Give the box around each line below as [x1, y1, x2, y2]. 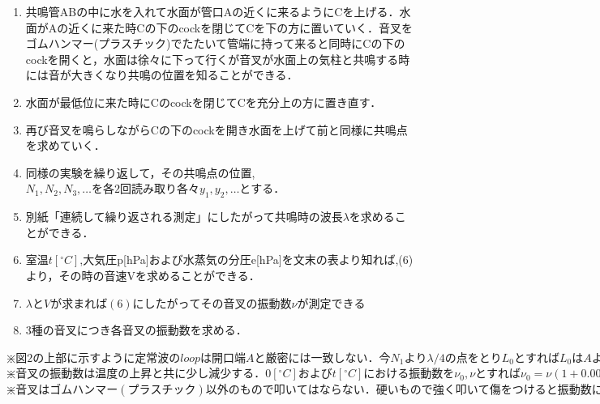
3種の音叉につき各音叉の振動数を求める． [25, 321, 247, 338]
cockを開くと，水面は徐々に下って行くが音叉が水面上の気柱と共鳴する [25, 50, 399, 67]
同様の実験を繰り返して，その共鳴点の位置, [25, 164, 255, 181]
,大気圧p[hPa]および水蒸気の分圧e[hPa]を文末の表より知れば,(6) [79, 251, 414, 268]
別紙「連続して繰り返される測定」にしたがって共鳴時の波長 [25, 208, 343, 225]
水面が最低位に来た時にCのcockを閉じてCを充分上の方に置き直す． [25, 93, 382, 110]
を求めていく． [25, 137, 105, 154]
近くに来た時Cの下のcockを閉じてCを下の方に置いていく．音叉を [68, 19, 413, 36]
